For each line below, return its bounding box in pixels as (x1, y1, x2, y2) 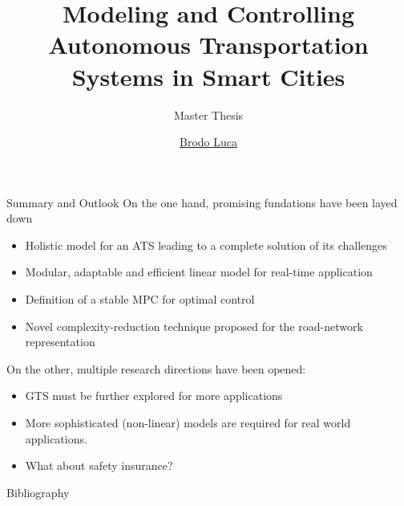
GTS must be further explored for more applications (25, 387, 283, 404)
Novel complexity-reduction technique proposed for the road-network (25, 317, 363, 334)
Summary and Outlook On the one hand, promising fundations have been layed (6, 194, 398, 210)
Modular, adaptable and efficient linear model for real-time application (25, 263, 373, 280)
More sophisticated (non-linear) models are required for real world (25, 414, 351, 431)
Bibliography (6, 484, 70, 500)
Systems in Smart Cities (71, 59, 345, 92)
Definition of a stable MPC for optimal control (25, 291, 255, 308)
